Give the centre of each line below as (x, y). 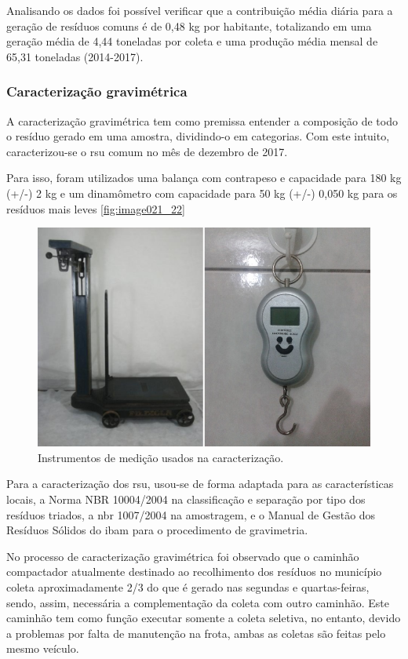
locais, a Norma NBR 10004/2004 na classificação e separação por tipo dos (186, 499)
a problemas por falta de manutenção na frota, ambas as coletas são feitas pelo (196, 633)
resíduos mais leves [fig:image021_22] (96, 208)
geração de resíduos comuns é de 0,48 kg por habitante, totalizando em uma (189, 25)
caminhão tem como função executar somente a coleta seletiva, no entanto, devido (204, 618)
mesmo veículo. (43, 648)
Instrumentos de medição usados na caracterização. (161, 457)
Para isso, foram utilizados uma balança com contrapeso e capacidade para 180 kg (204, 178)
